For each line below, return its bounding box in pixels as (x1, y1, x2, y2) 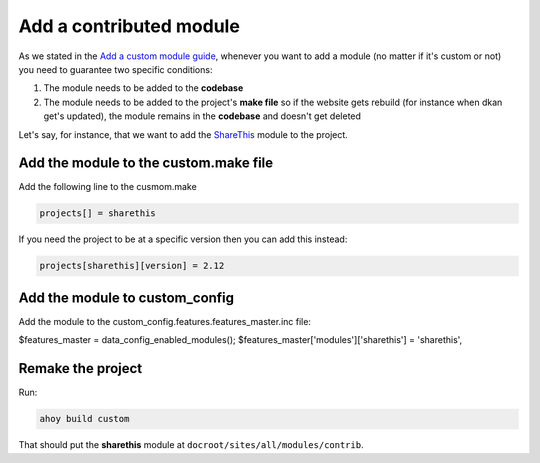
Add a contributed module (18, 15, 240, 37)
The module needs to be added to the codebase (43, 82, 244, 94)
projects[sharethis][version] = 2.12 (39, 260, 225, 272)
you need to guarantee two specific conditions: (18, 63, 213, 75)
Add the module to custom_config (18, 289, 235, 306)
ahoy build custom (39, 413, 130, 425)
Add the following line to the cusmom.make (18, 181, 197, 193)
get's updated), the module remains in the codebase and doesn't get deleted (43, 110, 362, 122)
